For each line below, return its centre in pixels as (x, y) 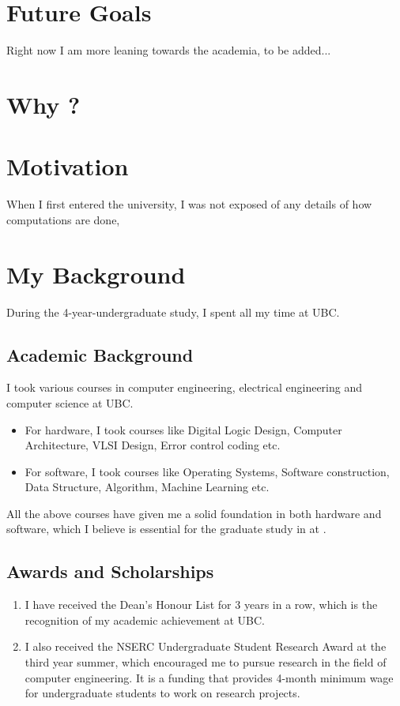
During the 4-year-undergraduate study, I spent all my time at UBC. (173, 312)
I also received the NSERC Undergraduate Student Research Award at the (206, 646)
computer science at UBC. (70, 402)
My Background (96, 274)
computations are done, (63, 219)
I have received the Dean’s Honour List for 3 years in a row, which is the (201, 605)
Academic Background (100, 354)
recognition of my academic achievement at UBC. (145, 620)
